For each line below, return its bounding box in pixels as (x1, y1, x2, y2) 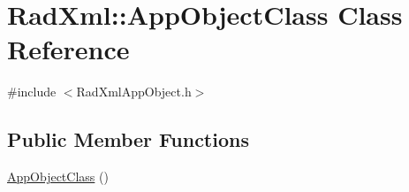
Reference (7, 31, 130, 67)
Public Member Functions (7, 126, 249, 153)
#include (7, 82, 57, 101)
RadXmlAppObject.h (76, 82, 192, 101)
